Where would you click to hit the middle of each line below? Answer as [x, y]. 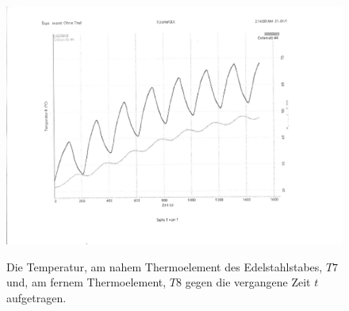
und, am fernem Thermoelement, [86, 282]
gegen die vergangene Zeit [248, 282]
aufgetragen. [36, 297]
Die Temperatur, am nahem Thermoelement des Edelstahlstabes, [165, 266]
